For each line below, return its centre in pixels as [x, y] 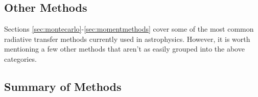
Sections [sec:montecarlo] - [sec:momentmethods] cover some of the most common [129, 29]
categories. [20, 58]
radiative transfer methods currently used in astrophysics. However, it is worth [127, 39]
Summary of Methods [63, 86]
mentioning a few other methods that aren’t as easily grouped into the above [124, 49]
